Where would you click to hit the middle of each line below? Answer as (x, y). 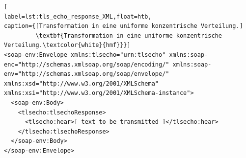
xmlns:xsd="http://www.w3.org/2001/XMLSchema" (81, 83)
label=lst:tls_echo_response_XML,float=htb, (78, 16)
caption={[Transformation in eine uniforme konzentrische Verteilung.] (123, 26)
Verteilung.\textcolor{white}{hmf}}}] (67, 45)
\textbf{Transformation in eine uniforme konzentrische (129, 35)
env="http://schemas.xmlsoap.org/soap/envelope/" (87, 74)
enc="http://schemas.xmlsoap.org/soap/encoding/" (87, 64)
